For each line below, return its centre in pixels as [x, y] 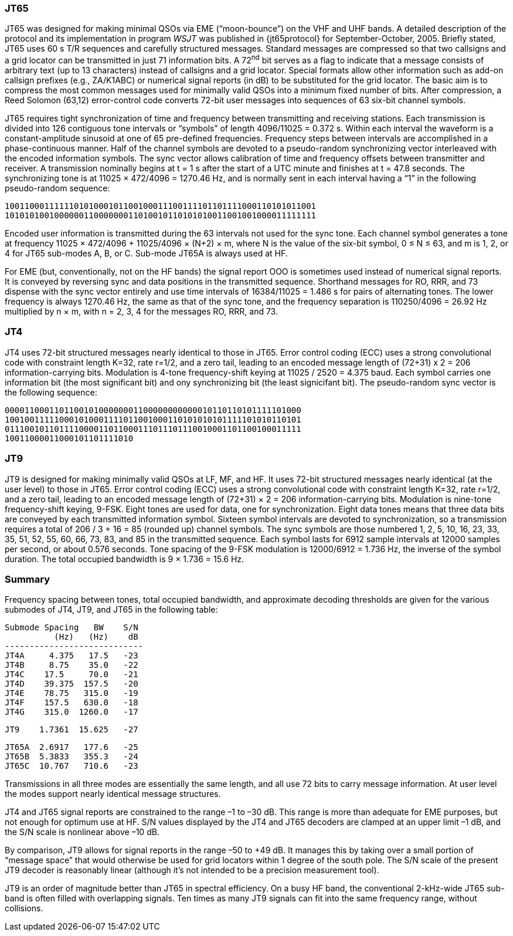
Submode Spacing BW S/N [72, 628]
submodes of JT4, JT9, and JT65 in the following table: [111, 610]
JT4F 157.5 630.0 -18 [72, 703]
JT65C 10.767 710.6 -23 [72, 766]
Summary [28, 579]
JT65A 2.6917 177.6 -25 [72, 747]
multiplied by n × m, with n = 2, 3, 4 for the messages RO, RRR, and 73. [141, 312]
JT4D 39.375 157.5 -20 [72, 684]
